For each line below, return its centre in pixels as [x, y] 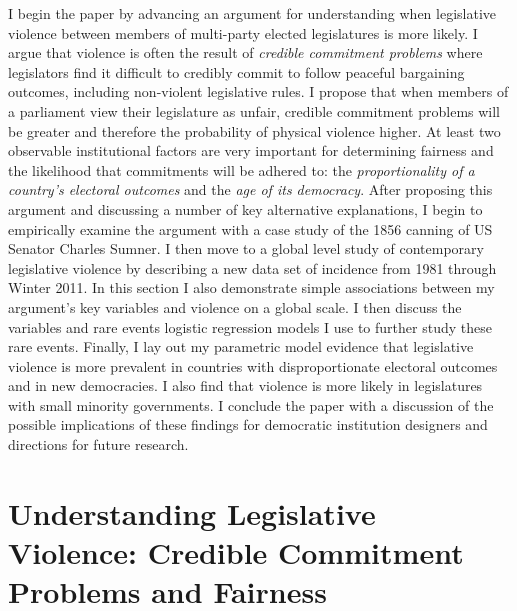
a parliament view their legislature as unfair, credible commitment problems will [254, 110]
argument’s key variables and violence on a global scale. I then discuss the [235, 306]
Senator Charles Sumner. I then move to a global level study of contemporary [246, 248]
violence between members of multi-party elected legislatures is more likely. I [243, 32]
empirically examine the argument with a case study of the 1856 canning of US [250, 228]
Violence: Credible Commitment [236, 552]
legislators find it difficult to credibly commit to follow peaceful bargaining [236, 71]
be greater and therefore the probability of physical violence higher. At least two [254, 130]
